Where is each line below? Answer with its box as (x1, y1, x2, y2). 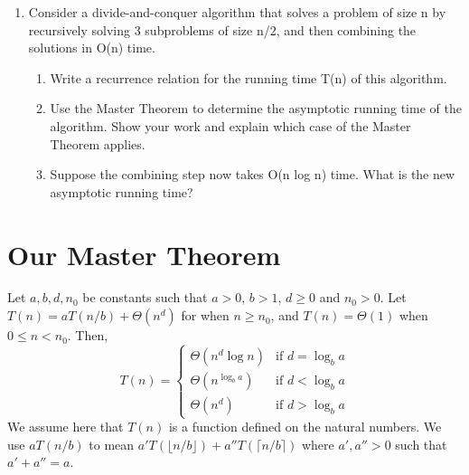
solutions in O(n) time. (28, 38, 155, 57)
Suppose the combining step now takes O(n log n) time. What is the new (50, 165, 455, 184)
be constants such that (82, 288, 208, 307)
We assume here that (7, 417, 124, 436)
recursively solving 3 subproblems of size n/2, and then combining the (28, 20, 417, 39)
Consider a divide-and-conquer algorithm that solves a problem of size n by (28, 3, 446, 21)
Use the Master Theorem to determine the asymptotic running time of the (50, 99, 462, 118)
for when (181, 306, 230, 325)
